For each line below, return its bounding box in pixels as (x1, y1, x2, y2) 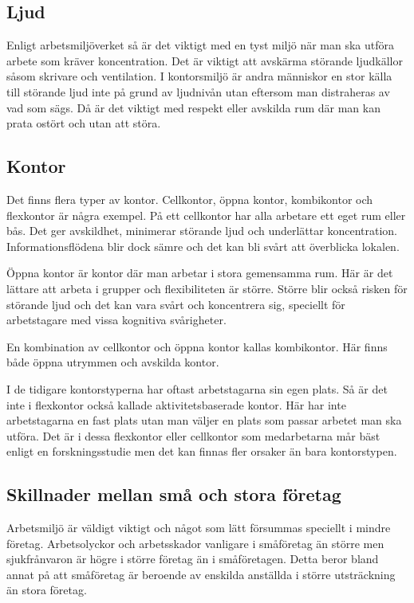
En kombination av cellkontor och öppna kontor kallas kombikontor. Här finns (6, 338, 388, 354)
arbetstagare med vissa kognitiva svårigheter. (6, 311, 227, 328)
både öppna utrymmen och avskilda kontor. (6, 354, 219, 370)
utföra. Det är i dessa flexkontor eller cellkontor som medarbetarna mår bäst (6, 427, 380, 444)
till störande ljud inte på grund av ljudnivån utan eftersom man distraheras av (6, 83, 390, 100)
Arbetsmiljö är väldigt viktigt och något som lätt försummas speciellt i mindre (6, 519, 391, 536)
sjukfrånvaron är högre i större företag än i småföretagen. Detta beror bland (6, 550, 379, 567)
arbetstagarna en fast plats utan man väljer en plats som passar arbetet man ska (6, 412, 402, 429)
